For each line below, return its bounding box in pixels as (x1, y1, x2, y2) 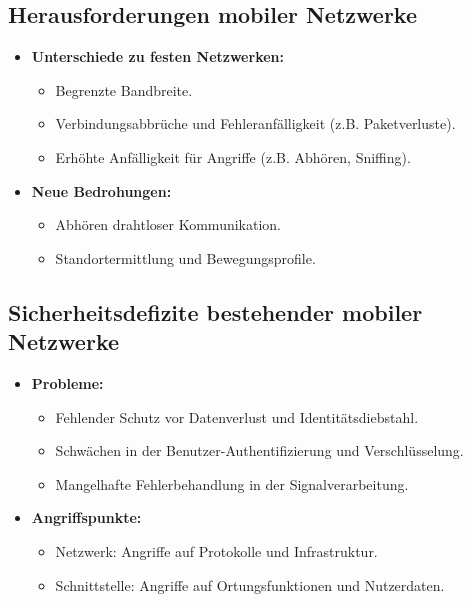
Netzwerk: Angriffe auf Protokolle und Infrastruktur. (55, 540, 378, 561)
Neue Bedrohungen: (31, 180, 172, 201)
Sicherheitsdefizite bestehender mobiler (8, 296, 423, 327)
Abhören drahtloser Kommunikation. (55, 214, 281, 235)
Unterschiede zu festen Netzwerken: (31, 46, 284, 67)
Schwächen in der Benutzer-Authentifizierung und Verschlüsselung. (55, 440, 464, 461)
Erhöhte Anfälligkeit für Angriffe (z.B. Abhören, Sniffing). (55, 146, 411, 167)
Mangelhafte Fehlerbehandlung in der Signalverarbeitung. (55, 473, 409, 494)
